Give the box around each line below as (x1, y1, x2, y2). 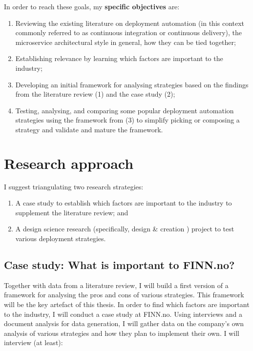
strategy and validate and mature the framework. (15, 124, 163, 134)
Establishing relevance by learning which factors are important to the (15, 53, 223, 63)
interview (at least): (4, 337, 63, 348)
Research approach (4, 153, 134, 173)
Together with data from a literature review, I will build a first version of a (4, 280, 229, 290)
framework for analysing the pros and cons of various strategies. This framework (4, 289, 244, 300)
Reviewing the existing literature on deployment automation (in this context (15, 18, 245, 28)
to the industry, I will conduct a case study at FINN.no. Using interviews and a (4, 309, 242, 319)
